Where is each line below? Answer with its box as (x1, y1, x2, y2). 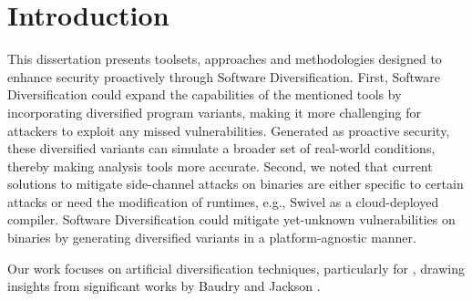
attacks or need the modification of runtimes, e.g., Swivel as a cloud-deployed (7, 192, 439, 211)
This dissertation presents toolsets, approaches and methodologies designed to (7, 49, 442, 68)
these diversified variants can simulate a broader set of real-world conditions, (7, 139, 436, 158)
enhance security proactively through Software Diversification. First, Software (7, 67, 440, 86)
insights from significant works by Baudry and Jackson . (7, 276, 321, 296)
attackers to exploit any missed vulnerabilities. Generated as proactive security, (7, 120, 450, 140)
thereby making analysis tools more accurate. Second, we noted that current (7, 156, 433, 175)
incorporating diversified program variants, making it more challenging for (7, 102, 421, 121)
